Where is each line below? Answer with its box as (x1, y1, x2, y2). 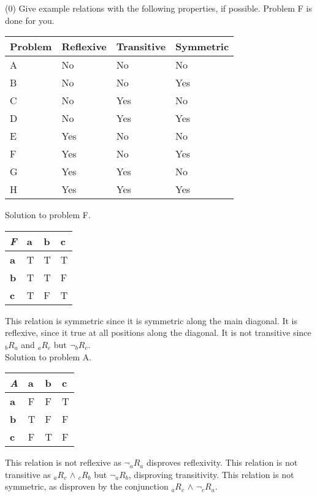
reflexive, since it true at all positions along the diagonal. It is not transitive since (5, 326, 311, 339)
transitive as (5, 468, 51, 480)
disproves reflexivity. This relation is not (146, 456, 298, 469)
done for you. (5, 13, 55, 26)
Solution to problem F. (5, 208, 91, 221)
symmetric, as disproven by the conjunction (5, 480, 169, 493)
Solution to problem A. (5, 350, 92, 363)
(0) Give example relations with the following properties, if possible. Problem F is (5, 2, 312, 14)
